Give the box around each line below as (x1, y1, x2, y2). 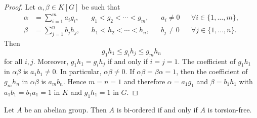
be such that (81, 2, 120, 12)
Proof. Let (4, 2, 35, 12)
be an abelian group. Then (24, 104, 107, 114)
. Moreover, (33, 55, 69, 66)
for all (4, 55, 23, 66)
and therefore (123, 76, 165, 87)
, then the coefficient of (176, 66, 248, 77)
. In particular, (56, 66, 102, 77)
